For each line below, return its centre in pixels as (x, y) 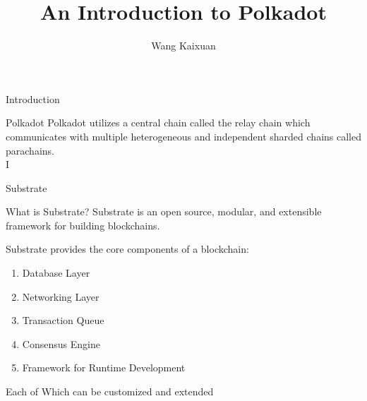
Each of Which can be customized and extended (110, 391)
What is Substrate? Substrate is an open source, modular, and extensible (164, 211)
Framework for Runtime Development (104, 367)
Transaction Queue (63, 320)
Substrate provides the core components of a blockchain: (127, 249)
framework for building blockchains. (83, 225)
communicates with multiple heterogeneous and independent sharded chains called (183, 136)
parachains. (30, 150)
